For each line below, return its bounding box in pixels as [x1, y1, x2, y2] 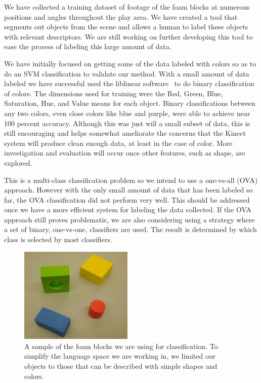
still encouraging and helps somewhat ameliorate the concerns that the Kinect [4, 128, 246, 138]
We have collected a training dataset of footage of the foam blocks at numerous [4, 2, 250, 12]
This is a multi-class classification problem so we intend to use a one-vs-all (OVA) [4, 174, 258, 185]
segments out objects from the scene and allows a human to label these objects [4, 21, 248, 32]
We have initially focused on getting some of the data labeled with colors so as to [4, 58, 256, 68]
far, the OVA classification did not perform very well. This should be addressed [4, 194, 250, 205]
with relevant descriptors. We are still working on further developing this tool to [4, 31, 253, 42]
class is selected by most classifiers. [4, 234, 112, 245]
